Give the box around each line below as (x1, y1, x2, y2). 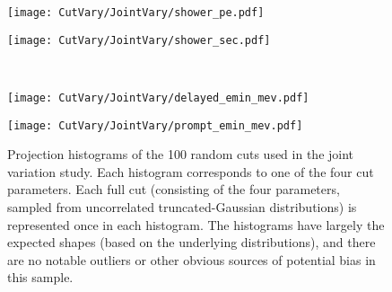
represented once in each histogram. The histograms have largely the (7, 215, 385, 234)
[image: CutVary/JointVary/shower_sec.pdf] (7, 33, 271, 47)
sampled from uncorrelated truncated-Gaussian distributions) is (7, 198, 357, 216)
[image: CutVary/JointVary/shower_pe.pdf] (7, 6, 265, 19)
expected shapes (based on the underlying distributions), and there (7, 233, 376, 252)
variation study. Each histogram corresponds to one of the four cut (7, 162, 374, 181)
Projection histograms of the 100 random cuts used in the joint (7, 145, 354, 164)
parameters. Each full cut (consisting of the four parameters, (7, 180, 340, 199)
